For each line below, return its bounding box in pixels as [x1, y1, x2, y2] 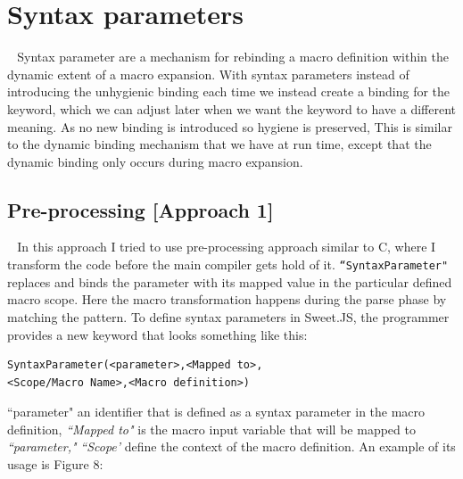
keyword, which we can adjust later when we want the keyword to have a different [7, 99, 457, 118]
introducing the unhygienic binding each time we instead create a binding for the [7, 82, 451, 101]
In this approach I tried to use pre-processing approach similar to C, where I [17, 237, 436, 256]
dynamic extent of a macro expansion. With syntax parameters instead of [7, 64, 409, 83]
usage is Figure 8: [7, 455, 103, 474]
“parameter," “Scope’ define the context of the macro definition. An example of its [7, 437, 456, 456]
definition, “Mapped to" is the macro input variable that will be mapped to [7, 419, 416, 438]
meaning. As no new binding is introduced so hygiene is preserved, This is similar [7, 117, 452, 136]
